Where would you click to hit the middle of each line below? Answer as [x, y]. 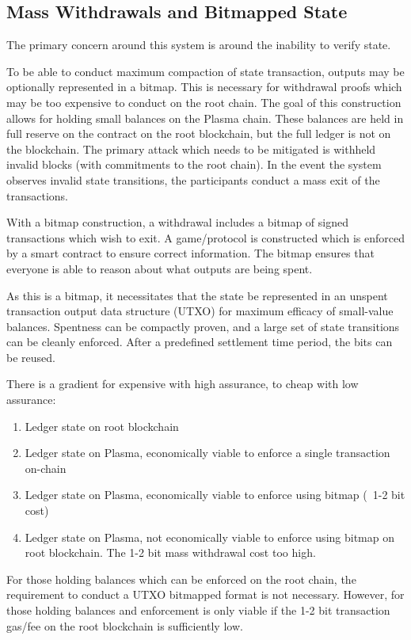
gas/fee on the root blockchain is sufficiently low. [125, 625]
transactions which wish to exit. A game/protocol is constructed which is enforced [206, 237]
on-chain [46, 468]
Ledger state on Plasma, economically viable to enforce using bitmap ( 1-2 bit [215, 495]
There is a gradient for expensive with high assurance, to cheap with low [183, 384]
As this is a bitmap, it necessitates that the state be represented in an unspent [197, 295]
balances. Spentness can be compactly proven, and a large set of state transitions [203, 326]
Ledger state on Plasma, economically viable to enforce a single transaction [207, 453]
